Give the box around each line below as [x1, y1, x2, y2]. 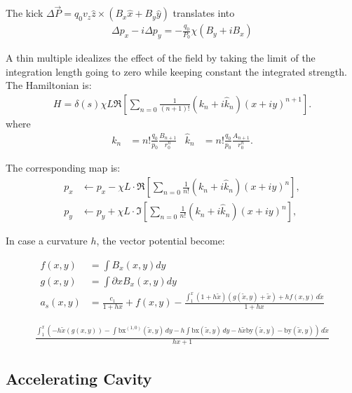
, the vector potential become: [96, 233, 225, 248]
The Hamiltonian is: [6, 78, 92, 92]
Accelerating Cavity [6, 367, 152, 389]
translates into [172, 6, 235, 20]
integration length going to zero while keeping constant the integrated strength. [6, 64, 347, 78]
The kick [6, 6, 43, 20]
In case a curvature [6, 233, 88, 248]
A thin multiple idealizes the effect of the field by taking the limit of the [6, 50, 316, 65]
